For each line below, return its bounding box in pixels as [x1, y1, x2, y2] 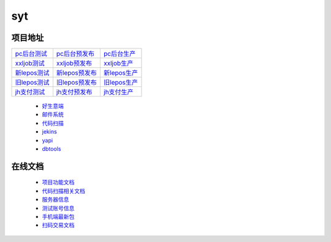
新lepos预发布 [56, 69, 97, 77]
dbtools [42, 145, 61, 153]
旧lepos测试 [15, 78, 50, 87]
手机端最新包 [42, 213, 75, 220]
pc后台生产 [103, 50, 136, 58]
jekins [42, 128, 58, 135]
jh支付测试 [15, 88, 45, 96]
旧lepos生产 [103, 78, 138, 87]
